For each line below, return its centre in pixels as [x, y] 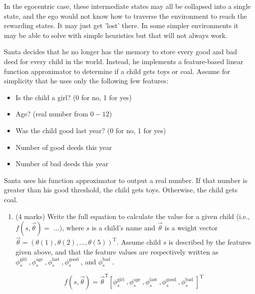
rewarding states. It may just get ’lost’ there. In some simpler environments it [121, 25]
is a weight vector [191, 228]
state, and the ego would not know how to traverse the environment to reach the [126, 16]
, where [73, 228]
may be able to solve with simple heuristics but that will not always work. [116, 35]
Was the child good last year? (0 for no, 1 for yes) [91, 130]
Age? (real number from [52, 114]
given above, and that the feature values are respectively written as [117, 251]
